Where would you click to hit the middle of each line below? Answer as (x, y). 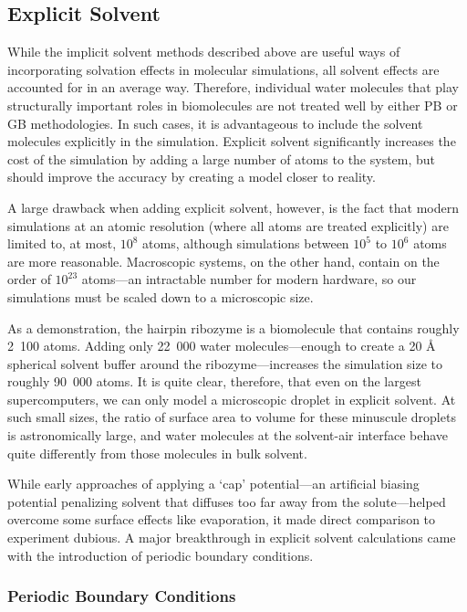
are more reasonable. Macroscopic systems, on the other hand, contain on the (223, 261)
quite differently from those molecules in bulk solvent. (157, 453)
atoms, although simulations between (246, 243)
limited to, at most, (62, 243)
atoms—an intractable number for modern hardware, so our (249, 279)
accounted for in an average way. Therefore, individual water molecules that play (233, 87)
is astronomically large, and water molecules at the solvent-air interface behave (228, 435)
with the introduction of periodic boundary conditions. (161, 555)
